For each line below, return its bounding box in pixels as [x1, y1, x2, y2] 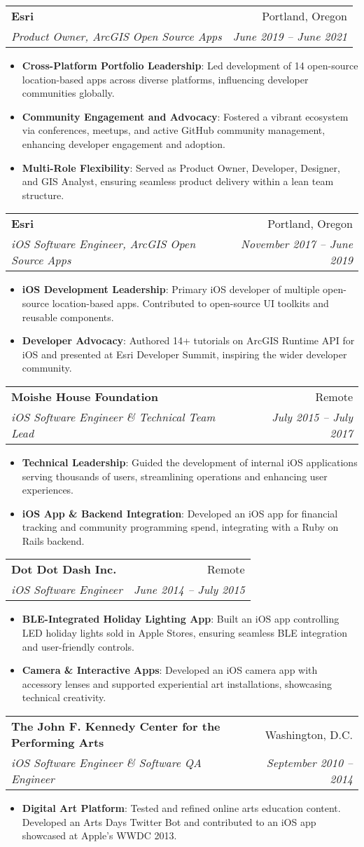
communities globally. [22, 86, 115, 100]
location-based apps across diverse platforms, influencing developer [22, 72, 309, 86]
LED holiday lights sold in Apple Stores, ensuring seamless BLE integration [22, 625, 348, 640]
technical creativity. [22, 690, 106, 705]
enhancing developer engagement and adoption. [22, 136, 225, 151]
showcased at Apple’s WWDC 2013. [22, 828, 177, 843]
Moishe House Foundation [11, 388, 159, 405]
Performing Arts [11, 734, 104, 751]
